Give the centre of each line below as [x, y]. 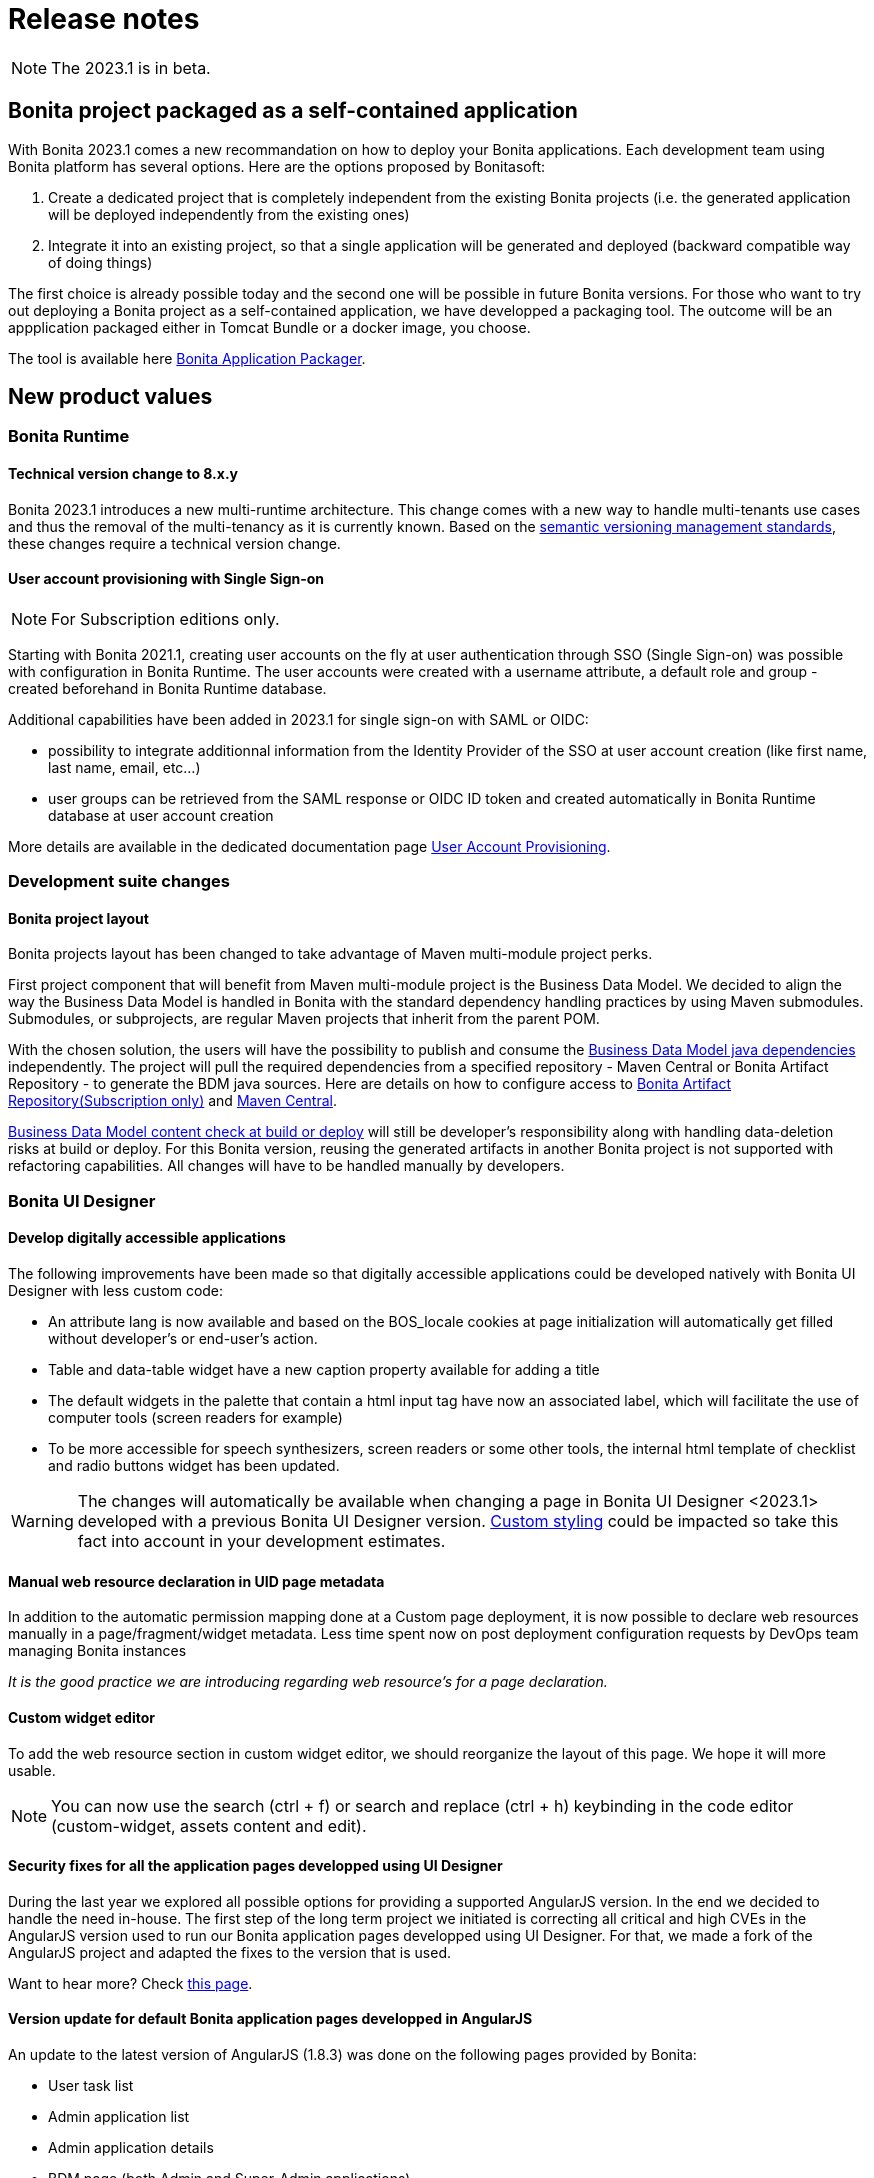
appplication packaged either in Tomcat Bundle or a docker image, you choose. [269, 327]
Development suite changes [119, 881]
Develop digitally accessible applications [147, 1238]
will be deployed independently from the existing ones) [229, 214]
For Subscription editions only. [165, 618]
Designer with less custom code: [116, 1291]
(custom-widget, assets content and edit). [209, 1825]
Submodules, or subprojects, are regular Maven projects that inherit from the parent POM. [304, 1019]
